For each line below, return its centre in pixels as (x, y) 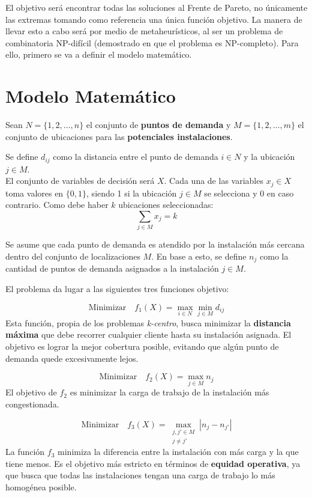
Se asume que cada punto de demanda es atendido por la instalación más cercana (155, 244)
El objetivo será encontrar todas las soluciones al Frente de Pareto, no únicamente (157, 7)
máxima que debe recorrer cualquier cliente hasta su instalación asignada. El (148, 334)
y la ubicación (269, 157)
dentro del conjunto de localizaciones (73, 256)
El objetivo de (31, 392)
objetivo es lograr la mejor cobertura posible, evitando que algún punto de (142, 346)
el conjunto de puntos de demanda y (158, 125)
